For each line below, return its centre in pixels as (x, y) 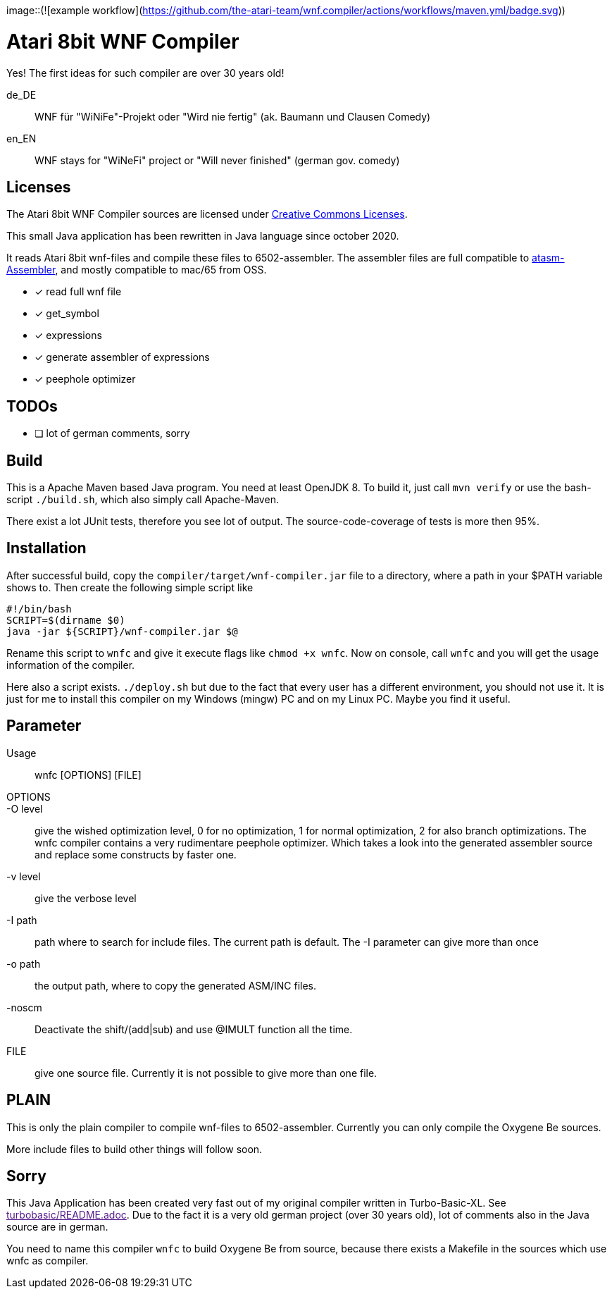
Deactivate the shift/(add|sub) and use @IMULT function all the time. (194, 1029)
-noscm (24, 1007)
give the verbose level (86, 898)
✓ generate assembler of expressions (122, 357)
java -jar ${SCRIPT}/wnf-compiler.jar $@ (122, 631)
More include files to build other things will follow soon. (135, 1149)
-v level (24, 876)
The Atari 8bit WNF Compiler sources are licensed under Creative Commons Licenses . (207, 214)
